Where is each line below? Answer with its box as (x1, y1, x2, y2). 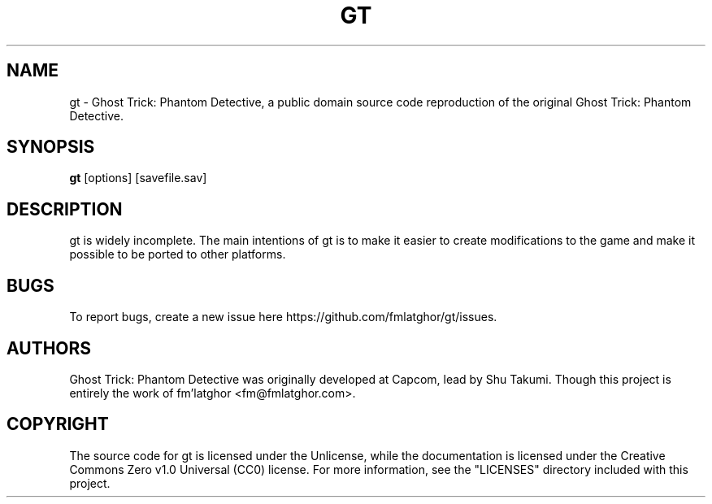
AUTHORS (7, 337, 92, 358)
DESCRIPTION (7, 198, 123, 219)
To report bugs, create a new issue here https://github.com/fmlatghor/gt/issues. (69, 310, 497, 324)
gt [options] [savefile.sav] (69, 171, 207, 185)
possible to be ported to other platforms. (69, 247, 286, 262)
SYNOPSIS (7, 137, 95, 158)
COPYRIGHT (7, 414, 109, 435)
